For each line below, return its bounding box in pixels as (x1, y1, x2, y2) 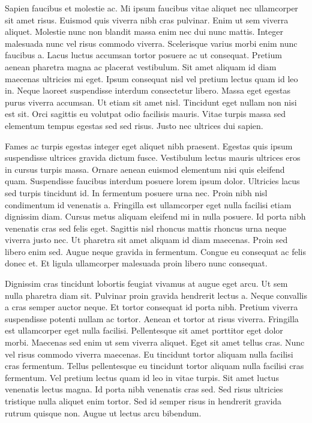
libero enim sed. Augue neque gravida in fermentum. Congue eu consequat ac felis (5, 245, 306, 257)
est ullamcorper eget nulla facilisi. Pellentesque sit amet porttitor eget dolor (5, 324, 283, 337)
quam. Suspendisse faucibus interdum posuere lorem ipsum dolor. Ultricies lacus (5, 175, 300, 187)
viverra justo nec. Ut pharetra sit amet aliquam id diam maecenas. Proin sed (5, 233, 288, 246)
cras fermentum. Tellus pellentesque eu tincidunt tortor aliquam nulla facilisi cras (5, 359, 304, 372)
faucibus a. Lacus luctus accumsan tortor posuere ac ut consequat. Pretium (5, 49, 282, 61)
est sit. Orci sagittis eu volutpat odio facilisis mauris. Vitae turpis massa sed (5, 107, 286, 120)
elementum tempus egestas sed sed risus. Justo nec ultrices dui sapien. (5, 119, 263, 131)
